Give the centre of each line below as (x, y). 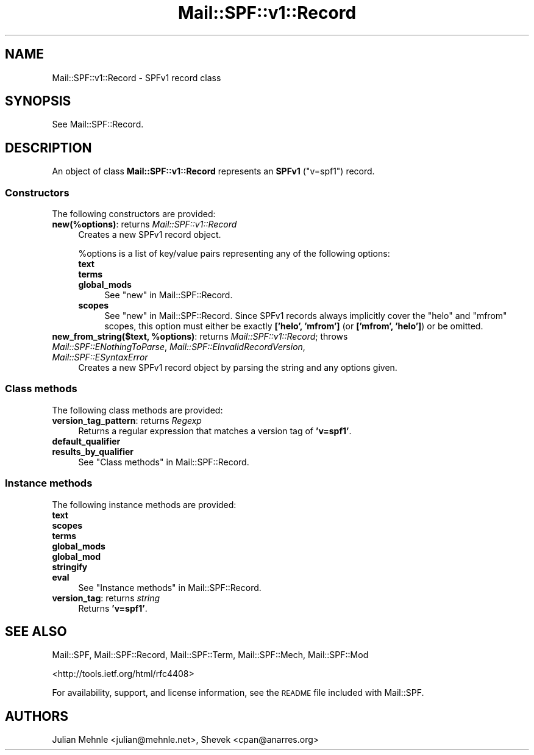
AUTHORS (37, 716)
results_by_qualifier (93, 451)
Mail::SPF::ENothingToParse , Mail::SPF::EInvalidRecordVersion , (179, 347)
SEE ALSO (36, 631)
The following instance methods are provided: (144, 504)
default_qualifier (86, 441)
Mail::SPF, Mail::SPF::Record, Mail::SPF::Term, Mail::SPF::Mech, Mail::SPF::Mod (210, 655)
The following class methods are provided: (137, 410)
